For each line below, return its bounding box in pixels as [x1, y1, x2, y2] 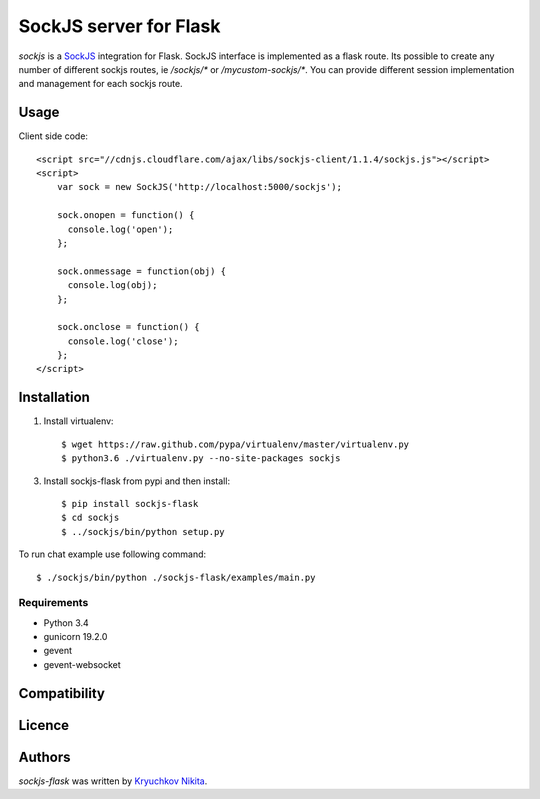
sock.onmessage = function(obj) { [56, 265, 227, 277]
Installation [18, 389, 90, 406]
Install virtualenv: [43, 415, 114, 427]
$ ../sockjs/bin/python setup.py [61, 526, 225, 537]
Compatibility [18, 685, 105, 702]
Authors [18, 748, 71, 765]
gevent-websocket [43, 658, 122, 670]
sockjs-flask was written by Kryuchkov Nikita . [18, 775, 208, 787]
